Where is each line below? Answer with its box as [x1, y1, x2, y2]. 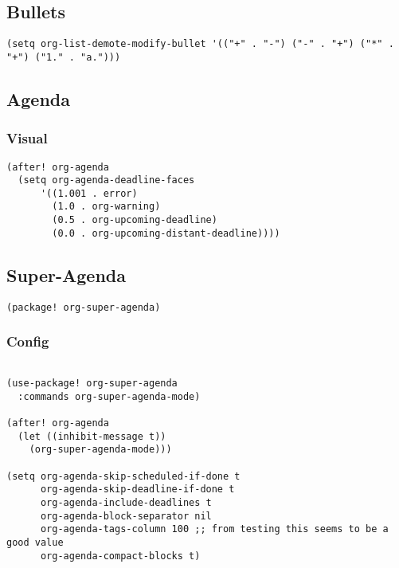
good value [6, 537, 64, 549]
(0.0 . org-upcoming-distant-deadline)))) [52, 227, 280, 239]
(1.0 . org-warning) [52, 201, 161, 213]
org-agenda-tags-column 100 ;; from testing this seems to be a [40, 523, 389, 535]
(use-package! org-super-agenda [6, 378, 178, 390]
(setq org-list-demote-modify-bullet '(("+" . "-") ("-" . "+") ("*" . [6, 38, 394, 50]
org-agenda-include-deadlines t [40, 497, 212, 509]
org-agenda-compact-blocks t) [40, 550, 201, 562]
